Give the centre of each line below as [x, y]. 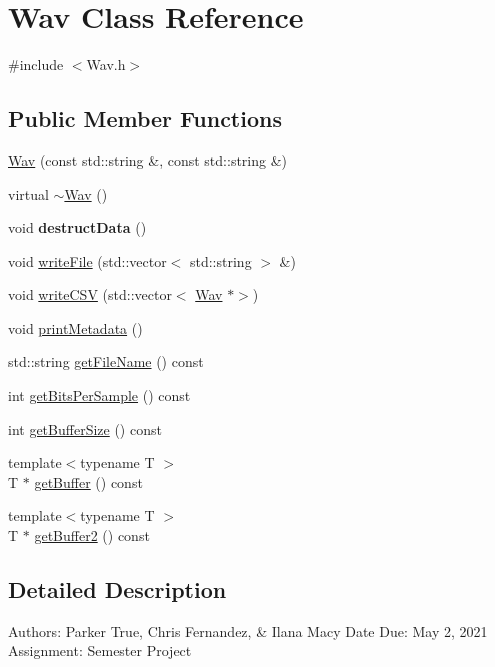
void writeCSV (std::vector [90, 294]
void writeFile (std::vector [87, 260]
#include [36, 64]
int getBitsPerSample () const [99, 395]
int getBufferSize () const [85, 428]
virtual [28, 193]
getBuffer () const [88, 481]
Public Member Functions [145, 118]
